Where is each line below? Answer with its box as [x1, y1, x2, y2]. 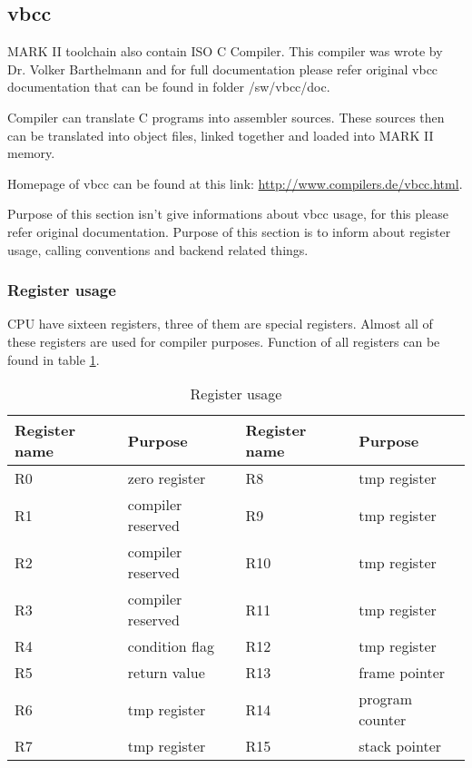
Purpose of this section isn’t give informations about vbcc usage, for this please [7, 204, 448, 223]
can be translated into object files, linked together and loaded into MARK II [7, 125, 434, 144]
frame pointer [359, 662, 446, 684]
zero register [127, 468, 206, 489]
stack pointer [359, 735, 442, 757]
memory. [7, 143, 55, 162]
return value [127, 662, 205, 684]
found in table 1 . [7, 350, 100, 369]
